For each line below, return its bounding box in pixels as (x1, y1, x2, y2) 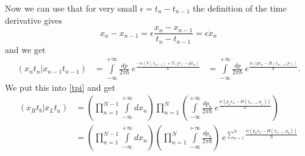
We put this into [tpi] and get (5, 80, 115, 93)
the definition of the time (193, 2, 287, 14)
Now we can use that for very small (5, 2, 137, 14)
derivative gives (5, 13, 62, 26)
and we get (5, 43, 46, 55)
